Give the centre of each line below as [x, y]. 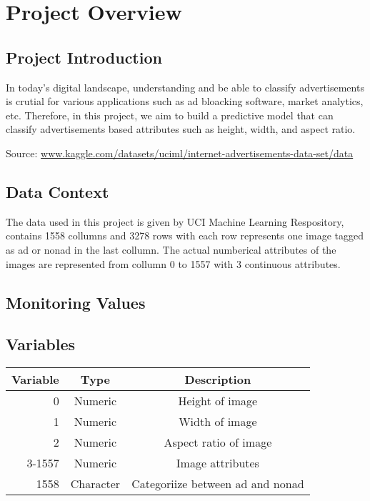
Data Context [57, 191]
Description [218, 380]
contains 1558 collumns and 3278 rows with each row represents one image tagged [185, 235]
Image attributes [217, 463]
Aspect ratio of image [218, 442]
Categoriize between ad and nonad [218, 484]
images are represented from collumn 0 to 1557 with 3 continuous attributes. [173, 263]
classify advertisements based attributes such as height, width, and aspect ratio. [181, 129]
